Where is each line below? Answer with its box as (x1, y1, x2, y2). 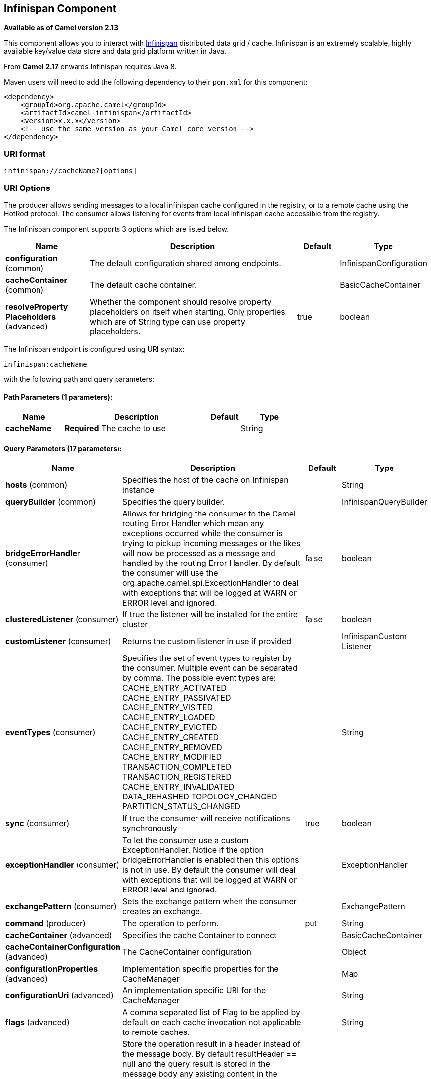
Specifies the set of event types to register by (122, 653, 292, 663)
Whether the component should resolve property (90, 296, 272, 307)
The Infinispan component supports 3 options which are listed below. (4, 224, 229, 233)
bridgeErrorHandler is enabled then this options (122, 855, 299, 865)
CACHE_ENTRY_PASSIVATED (122, 693, 231, 703)
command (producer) (5, 918, 86, 929)
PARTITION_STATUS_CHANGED (122, 801, 240, 812)
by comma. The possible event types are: (122, 673, 276, 683)
